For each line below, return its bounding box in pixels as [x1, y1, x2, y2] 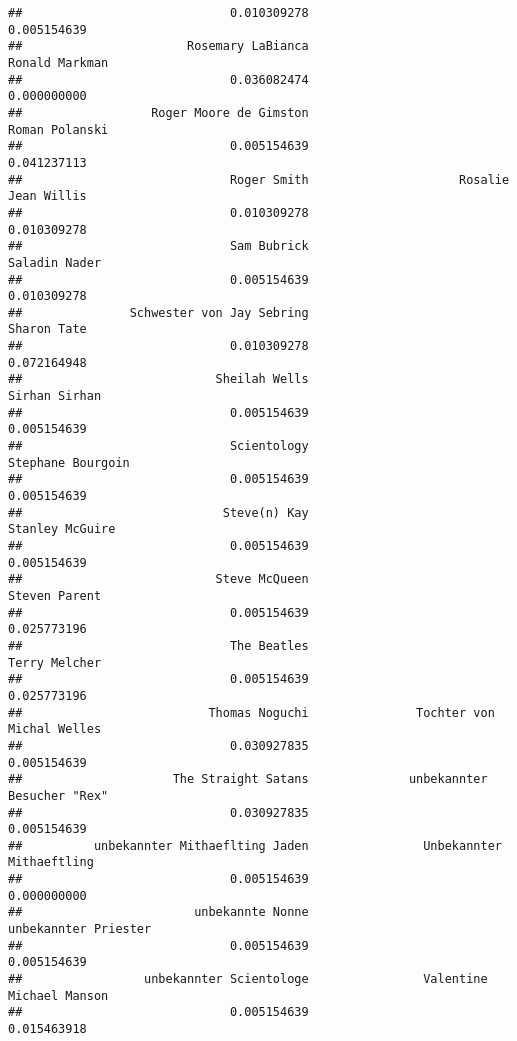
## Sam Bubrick [8, 239, 309, 254]
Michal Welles [8, 722, 102, 737]
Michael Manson [8, 988, 109, 1003]
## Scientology [8, 439, 309, 454]
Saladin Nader [8, 255, 102, 270]
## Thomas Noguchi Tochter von [8, 705, 495, 720]
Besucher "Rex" [8, 788, 109, 803]
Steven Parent [8, 588, 102, 603]
